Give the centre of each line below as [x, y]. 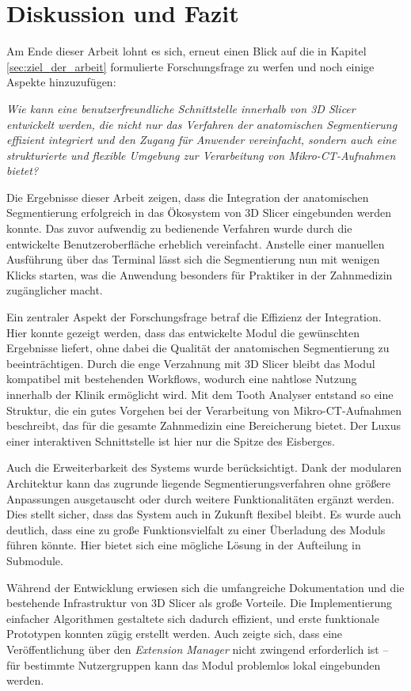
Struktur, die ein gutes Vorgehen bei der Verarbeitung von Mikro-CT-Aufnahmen [204, 410]
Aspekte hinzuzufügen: [61, 82]
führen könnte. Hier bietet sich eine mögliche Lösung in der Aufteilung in [184, 545]
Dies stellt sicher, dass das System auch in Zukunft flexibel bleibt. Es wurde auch [204, 514]
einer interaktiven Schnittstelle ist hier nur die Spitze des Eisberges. [171, 440]
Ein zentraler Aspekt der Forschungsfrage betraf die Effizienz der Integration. [194, 317]
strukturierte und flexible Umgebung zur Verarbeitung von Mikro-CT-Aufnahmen [201, 155]
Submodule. [35, 560]
